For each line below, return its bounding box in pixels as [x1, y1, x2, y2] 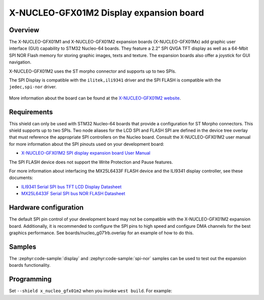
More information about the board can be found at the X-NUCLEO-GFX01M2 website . [9, 95, 181, 101]
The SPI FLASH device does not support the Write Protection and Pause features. [9, 159, 173, 165]
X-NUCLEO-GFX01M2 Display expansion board [9, 7, 204, 18]
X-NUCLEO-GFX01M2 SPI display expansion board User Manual [21, 150, 151, 156]
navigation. [9, 59, 32, 65]
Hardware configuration [9, 203, 84, 212]
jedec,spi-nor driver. [9, 84, 57, 90]
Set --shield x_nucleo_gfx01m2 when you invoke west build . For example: [9, 288, 172, 294]
